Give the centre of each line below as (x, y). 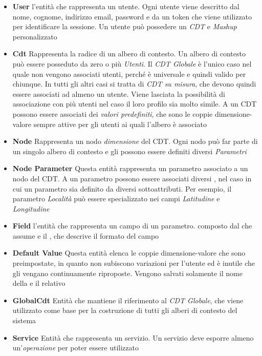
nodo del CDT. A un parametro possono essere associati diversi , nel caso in (132, 178)
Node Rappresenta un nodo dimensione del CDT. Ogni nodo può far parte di (135, 141)
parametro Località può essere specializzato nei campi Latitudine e (116, 198)
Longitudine (31, 208)
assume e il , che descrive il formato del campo (86, 235)
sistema (24, 320)
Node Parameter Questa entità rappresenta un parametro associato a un (130, 168)
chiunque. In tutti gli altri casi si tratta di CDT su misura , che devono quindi (134, 84)
